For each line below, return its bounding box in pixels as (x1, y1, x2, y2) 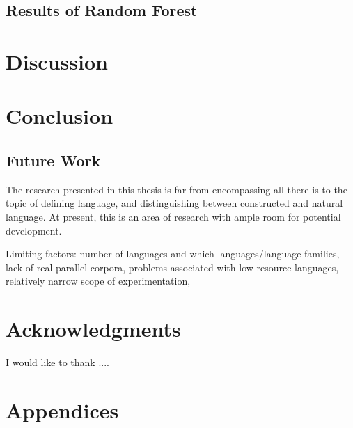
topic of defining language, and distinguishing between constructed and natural (6, 196, 343, 210)
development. (6, 223, 62, 237)
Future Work (6, 149, 101, 171)
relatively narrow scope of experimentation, (6, 274, 191, 288)
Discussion (6, 47, 108, 75)
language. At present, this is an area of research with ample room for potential (6, 209, 341, 223)
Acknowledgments (6, 315, 181, 343)
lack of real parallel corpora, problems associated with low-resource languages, (6, 260, 339, 274)
